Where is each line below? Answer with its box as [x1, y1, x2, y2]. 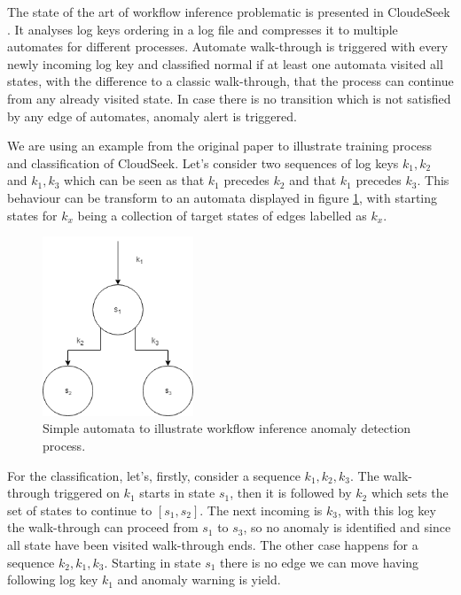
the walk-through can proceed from [7, 518, 199, 537]
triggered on [53, 483, 120, 502]
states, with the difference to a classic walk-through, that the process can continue [7, 72, 454, 90]
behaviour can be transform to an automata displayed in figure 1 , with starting [7, 188, 438, 206]
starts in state [139, 483, 215, 502]
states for [7, 205, 58, 224]
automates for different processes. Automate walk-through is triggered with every [7, 37, 449, 56]
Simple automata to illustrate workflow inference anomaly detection [43, 419, 411, 437]
